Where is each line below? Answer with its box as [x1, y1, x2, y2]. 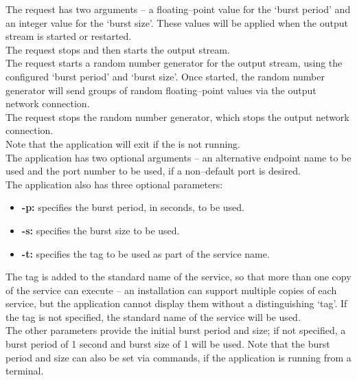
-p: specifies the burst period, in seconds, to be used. [21, 200, 245, 214]
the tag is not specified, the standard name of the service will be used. [5, 309, 301, 324]
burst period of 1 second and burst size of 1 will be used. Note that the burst [5, 337, 330, 351]
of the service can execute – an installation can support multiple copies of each [5, 282, 337, 297]
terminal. [5, 364, 44, 378]
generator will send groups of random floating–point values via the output [5, 82, 316, 97]
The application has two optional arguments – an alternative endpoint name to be [5, 150, 352, 164]
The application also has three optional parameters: [5, 177, 223, 191]
